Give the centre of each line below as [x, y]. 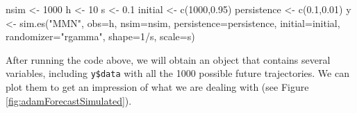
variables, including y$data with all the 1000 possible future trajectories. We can [177, 73]
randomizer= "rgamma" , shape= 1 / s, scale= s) [100, 36]
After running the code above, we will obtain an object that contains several [168, 59]
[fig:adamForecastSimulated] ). [69, 100]
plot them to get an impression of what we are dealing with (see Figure [157, 87]
